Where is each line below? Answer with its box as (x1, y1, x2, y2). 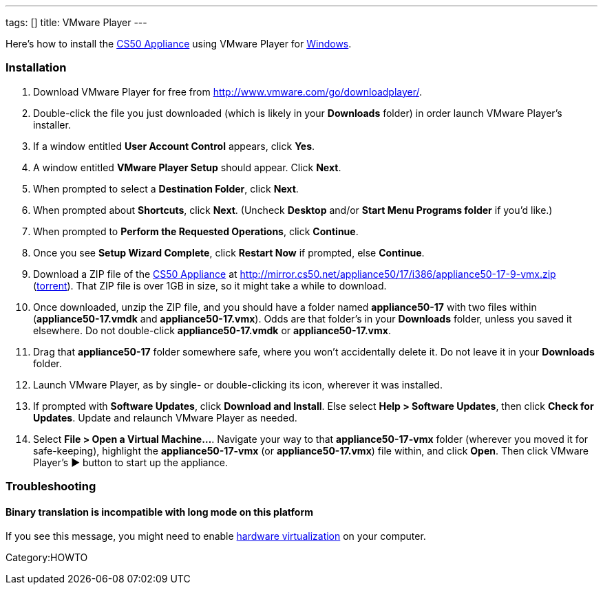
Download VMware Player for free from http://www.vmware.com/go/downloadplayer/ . (33, 85, 423, 98)
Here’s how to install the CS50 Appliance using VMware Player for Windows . (6, 38, 352, 50)
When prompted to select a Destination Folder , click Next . (33, 182, 299, 195)
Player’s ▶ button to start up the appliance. (33, 456, 228, 468)
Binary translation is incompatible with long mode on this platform (6, 505, 313, 518)
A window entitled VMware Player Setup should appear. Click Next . (33, 161, 341, 173)
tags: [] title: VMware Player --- (6, 17, 147, 28)
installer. (33, 118, 71, 131)
